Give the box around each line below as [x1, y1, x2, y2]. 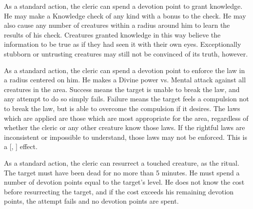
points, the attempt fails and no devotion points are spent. [4, 196, 179, 206]
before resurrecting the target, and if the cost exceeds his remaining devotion [4, 186, 234, 196]
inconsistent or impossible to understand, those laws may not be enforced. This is [4, 132, 247, 142]
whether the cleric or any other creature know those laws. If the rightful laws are [4, 122, 245, 133]
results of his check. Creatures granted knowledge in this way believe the [4, 29, 221, 39]
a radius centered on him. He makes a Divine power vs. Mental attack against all [4, 75, 246, 85]
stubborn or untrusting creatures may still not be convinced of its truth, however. [4, 48, 248, 58]
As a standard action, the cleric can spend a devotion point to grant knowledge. [4, 1, 243, 11]
